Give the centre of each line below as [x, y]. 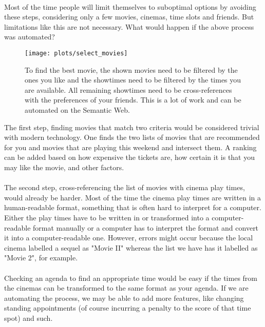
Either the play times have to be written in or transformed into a [107, 217]
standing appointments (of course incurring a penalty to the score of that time [128, 308]
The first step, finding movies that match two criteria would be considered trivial [132, 127]
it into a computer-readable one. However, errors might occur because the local [129, 238]
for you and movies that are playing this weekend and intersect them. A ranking [130, 147]
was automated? [30, 37]
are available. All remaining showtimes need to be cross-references [128, 89]
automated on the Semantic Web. [77, 110]
